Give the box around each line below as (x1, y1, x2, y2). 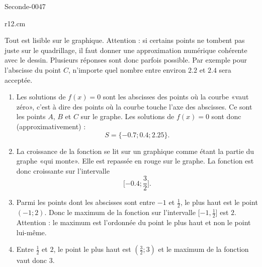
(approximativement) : (16, 121, 86, 131)
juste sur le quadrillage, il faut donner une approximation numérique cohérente (5, 44, 247, 55)
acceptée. (5, 74, 33, 85)
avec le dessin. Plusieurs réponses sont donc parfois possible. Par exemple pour (5, 55, 247, 65)
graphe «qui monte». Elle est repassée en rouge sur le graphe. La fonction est (16, 155, 254, 166)
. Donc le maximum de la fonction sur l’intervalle (44, 207, 196, 218)
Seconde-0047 (5, 1, 46, 11)
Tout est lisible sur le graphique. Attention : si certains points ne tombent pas (5, 35, 245, 45)
